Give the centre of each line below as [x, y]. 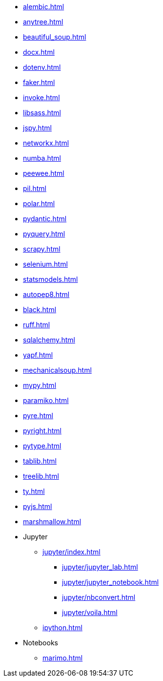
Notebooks [41, 643]
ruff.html [37, 325]
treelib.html [41, 476]
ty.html [34, 491]
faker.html [39, 82]
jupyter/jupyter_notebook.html [111, 582]
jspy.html [37, 128]
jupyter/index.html [71, 552]
